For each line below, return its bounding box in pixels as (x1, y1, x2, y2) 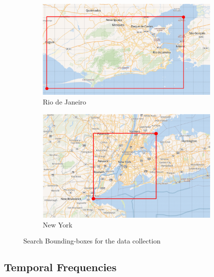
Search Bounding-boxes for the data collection (23, 236, 160, 246)
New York (43, 219, 72, 229)
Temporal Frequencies (4, 260, 117, 275)
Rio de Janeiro (43, 97, 87, 107)
